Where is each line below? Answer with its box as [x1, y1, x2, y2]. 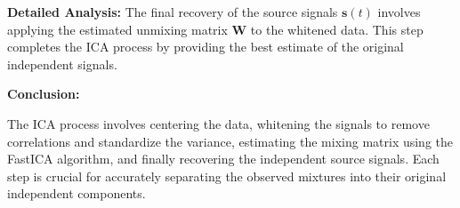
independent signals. [7, 54, 117, 73]
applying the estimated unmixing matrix [7, 20, 228, 38]
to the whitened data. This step [250, 20, 424, 38]
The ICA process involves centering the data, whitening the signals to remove [7, 114, 430, 132]
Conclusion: [7, 84, 80, 103]
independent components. [7, 184, 146, 203]
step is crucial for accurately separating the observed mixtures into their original [7, 166, 447, 185]
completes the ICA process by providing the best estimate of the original [7, 37, 404, 56]
